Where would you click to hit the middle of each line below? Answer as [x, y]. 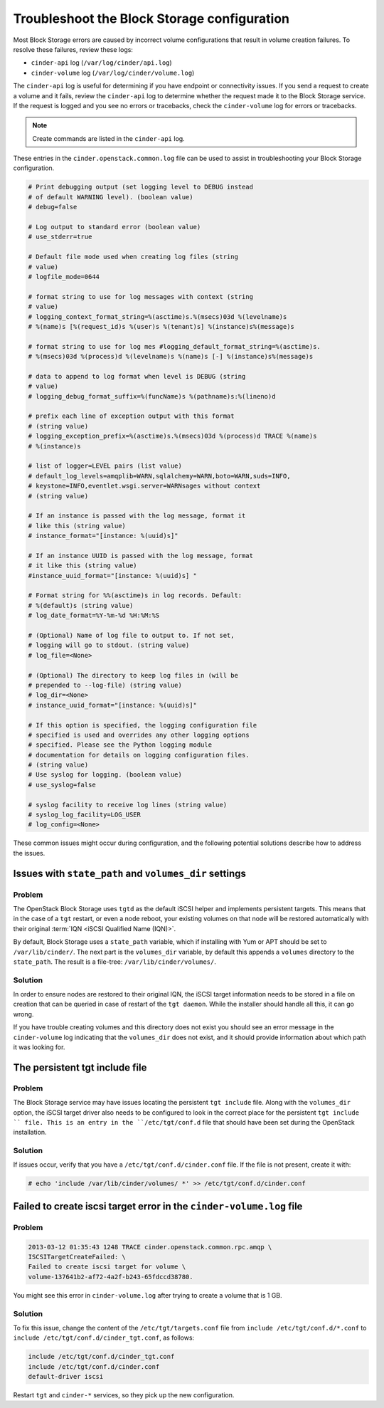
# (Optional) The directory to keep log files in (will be [133, 675]
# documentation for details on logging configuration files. [139, 755]
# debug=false [53, 207]
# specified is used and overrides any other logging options [139, 735]
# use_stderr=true [60, 237]
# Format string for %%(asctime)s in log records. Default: [135, 595]
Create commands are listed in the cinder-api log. [108, 138]
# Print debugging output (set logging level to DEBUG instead [141, 187]
